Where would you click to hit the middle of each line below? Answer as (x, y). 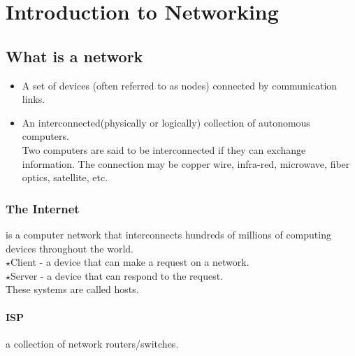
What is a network (74, 56)
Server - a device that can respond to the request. (117, 275)
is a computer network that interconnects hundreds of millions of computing (168, 234)
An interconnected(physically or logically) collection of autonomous (166, 122)
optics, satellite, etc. (65, 177)
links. (34, 99)
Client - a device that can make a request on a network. (130, 262)
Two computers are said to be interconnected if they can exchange (164, 149)
